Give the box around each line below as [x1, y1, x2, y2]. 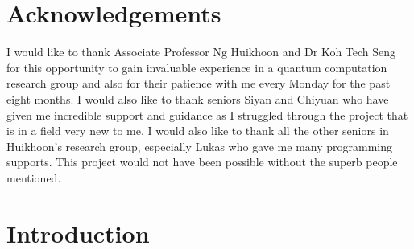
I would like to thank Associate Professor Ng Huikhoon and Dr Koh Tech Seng [6, 43, 396, 60]
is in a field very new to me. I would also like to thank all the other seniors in [6, 122, 389, 139]
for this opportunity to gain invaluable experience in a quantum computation [6, 59, 387, 76]
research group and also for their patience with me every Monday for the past [6, 75, 391, 92]
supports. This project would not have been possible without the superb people [6, 153, 398, 170]
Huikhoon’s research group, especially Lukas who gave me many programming [6, 137, 393, 154]
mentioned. [6, 169, 61, 186]
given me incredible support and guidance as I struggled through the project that [6, 106, 408, 123]
